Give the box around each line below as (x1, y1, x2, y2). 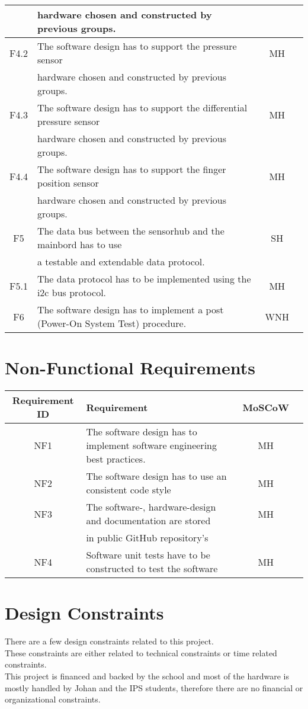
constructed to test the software (86, 562, 218, 576)
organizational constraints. (5, 693, 101, 705)
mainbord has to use (37, 238, 122, 251)
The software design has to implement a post (37, 303, 224, 316)
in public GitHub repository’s (86, 531, 208, 545)
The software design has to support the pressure (37, 39, 237, 53)
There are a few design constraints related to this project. (5, 635, 214, 647)
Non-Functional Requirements (5, 355, 255, 380)
